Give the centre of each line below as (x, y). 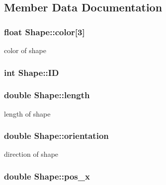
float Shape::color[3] (44, 31)
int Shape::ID (32, 72)
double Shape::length (47, 95)
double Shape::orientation (56, 136)
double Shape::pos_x (47, 176)
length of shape (27, 113)
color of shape (25, 50)
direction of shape (31, 154)
